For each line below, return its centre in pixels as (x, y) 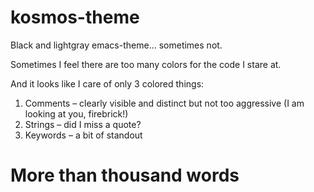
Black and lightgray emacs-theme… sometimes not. (116, 45)
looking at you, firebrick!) (76, 113)
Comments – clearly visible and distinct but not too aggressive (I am (164, 103)
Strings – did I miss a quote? (83, 124)
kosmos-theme (75, 17)
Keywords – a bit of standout (83, 135)
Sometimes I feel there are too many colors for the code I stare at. (146, 64)
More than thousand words (125, 175)
